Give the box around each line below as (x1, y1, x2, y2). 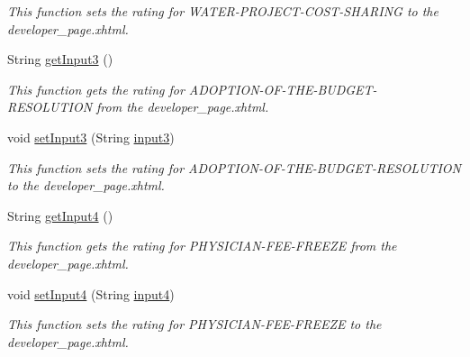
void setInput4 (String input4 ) (7, 284, 175, 303)
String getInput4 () (7, 206, 113, 224)
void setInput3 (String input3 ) (7, 127, 175, 146)
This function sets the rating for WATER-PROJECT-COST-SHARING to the (7, 2, 438, 20)
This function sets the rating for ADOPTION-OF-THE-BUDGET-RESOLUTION (7, 158, 461, 177)
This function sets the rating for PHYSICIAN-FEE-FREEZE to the (7, 315, 382, 334)
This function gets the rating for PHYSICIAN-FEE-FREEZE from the (7, 236, 397, 255)
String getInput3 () (7, 50, 113, 69)
